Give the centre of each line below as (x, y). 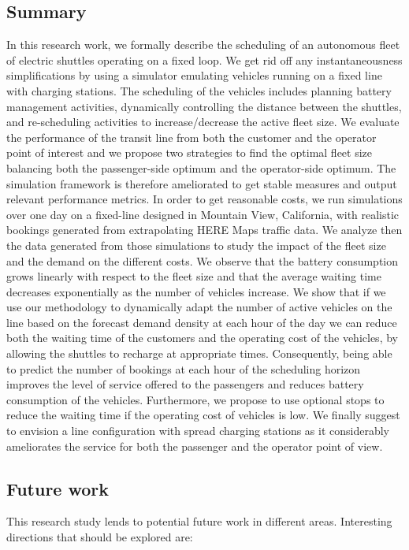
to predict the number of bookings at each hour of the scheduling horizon (184, 368)
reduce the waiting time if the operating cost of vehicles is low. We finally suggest (203, 415)
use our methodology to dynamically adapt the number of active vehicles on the (199, 307)
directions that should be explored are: (100, 537)
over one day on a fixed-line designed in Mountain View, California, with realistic (203, 214)
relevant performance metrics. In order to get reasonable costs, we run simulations (204, 199)
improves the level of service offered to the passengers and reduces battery (185, 384)
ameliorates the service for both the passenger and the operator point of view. (195, 446)
